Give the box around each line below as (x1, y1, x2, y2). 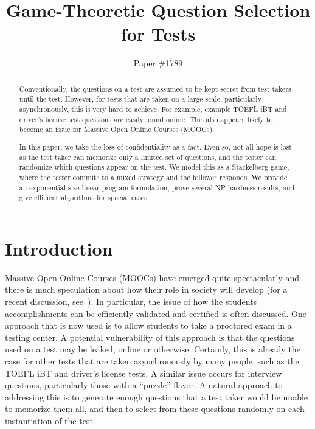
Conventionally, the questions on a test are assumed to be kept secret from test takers (19, 83, 291, 94)
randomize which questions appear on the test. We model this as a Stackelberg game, (19, 162, 289, 172)
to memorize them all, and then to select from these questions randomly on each (5, 402, 305, 415)
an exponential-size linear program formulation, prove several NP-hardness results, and (19, 182, 295, 192)
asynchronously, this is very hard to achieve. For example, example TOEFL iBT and (19, 104, 287, 114)
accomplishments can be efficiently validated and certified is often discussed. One (5, 307, 306, 319)
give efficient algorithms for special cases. (19, 192, 150, 203)
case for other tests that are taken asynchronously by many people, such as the (5, 354, 299, 367)
